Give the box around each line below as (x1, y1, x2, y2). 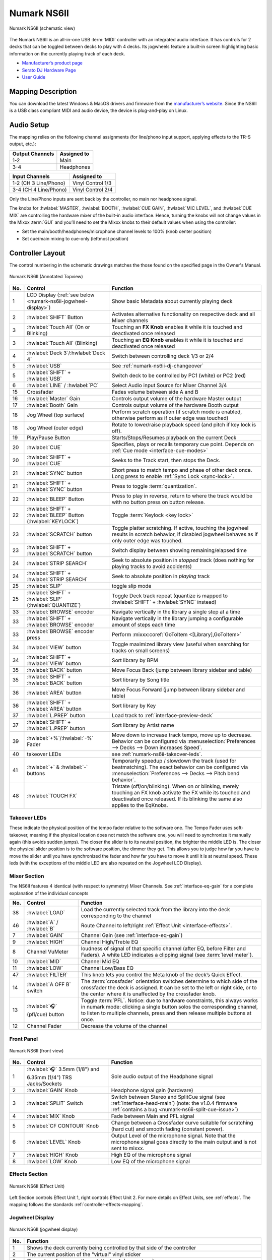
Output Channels (12, 150, 54, 157)
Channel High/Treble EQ (81, 938, 139, 946)
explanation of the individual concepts (9, 890, 89, 896)
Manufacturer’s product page (22, 60, 83, 66)
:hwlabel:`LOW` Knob (27, 1158, 78, 1165)
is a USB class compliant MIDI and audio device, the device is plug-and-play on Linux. (9, 107, 188, 113)
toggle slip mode (111, 582, 152, 589)
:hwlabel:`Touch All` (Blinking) (27, 339, 98, 346)
